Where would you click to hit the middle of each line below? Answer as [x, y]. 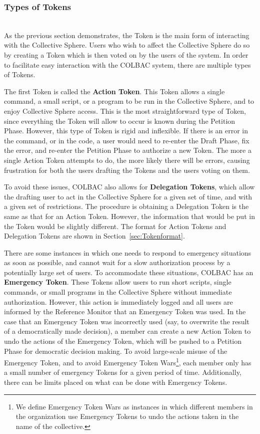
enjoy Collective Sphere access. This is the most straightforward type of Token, [125, 111]
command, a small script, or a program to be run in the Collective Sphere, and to [129, 101]
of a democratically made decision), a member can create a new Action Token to [127, 331]
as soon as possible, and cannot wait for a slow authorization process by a [117, 262]
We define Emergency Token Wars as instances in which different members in [134, 406]
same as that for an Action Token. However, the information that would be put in [129, 216]
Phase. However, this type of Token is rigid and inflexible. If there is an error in [126, 131]
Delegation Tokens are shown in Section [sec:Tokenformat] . [94, 236]
